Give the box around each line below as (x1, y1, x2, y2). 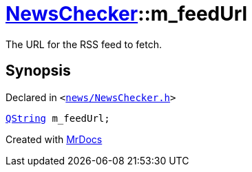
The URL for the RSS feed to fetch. (6, 38, 162, 50)
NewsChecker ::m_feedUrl (6, 2, 248, 25)
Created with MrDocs (6, 133, 103, 145)
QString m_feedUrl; (6, 112, 110, 124)
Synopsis (6, 62, 71, 80)
